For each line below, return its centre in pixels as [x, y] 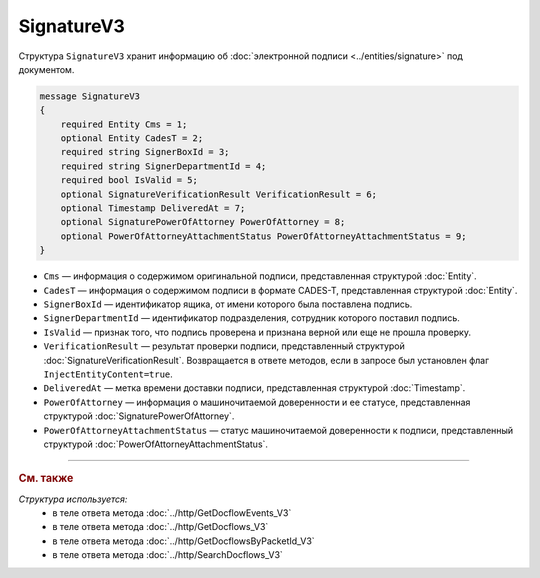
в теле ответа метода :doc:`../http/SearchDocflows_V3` [168, 555]
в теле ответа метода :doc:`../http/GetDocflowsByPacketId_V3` [183, 541]
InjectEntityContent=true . [108, 374]
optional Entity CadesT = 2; [132, 138]
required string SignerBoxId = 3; [145, 152]
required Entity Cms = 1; [124, 124]
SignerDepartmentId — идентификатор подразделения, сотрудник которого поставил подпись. [251, 318]
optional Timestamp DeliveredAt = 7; [153, 208]
